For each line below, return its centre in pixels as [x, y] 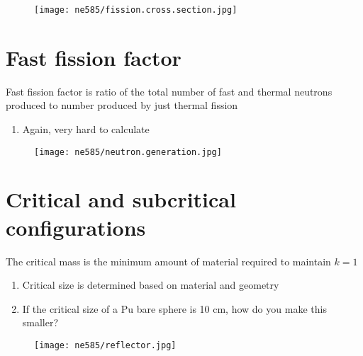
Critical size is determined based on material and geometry [151, 285]
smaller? [40, 322]
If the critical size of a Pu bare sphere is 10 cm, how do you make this [174, 308]
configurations [76, 227]
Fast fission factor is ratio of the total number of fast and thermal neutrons [169, 91]
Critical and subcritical [121, 199]
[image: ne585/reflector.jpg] [105, 345]
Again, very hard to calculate [86, 128]
